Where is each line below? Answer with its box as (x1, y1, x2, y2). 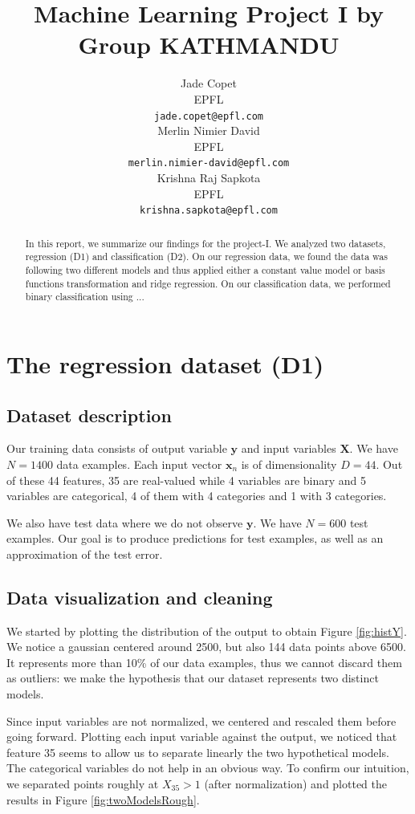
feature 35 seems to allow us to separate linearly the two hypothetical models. (6, 743, 389, 760)
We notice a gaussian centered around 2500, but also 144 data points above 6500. (6, 638, 406, 655)
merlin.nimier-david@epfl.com (128, 157, 290, 169)
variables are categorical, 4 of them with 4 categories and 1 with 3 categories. (6, 487, 387, 504)
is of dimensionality (241, 455, 337, 472)
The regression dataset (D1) (6, 347, 324, 380)
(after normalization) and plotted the (204, 775, 388, 792)
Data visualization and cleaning (6, 584, 273, 609)
